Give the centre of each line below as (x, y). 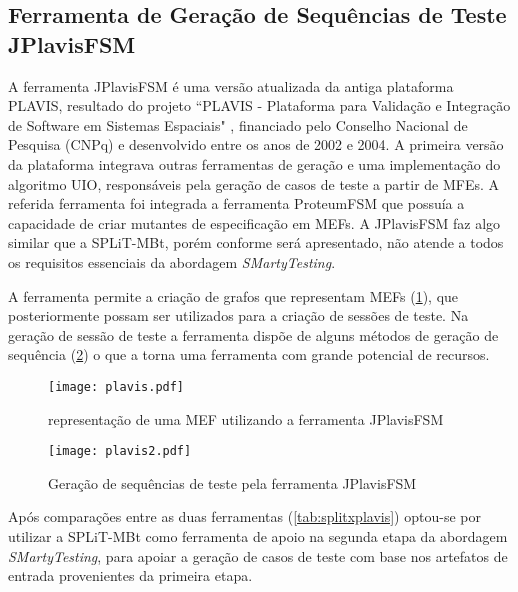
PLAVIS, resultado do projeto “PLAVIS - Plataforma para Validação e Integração (259, 105)
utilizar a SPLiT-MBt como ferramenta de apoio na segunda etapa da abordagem (258, 536)
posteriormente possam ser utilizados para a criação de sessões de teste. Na (238, 315)
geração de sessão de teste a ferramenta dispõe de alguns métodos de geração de (253, 334)
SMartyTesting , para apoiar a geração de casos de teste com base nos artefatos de (258, 555)
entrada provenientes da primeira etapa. (130, 575)
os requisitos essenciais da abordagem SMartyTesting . (172, 261)
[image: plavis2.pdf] (120, 451)
